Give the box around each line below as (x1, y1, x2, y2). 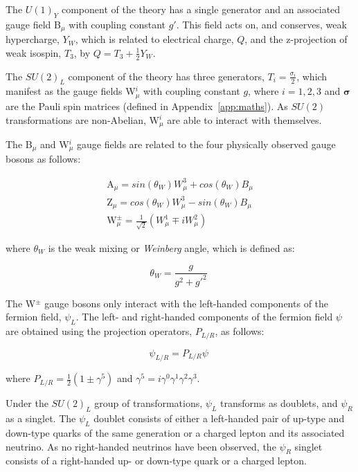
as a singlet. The (6, 411, 76, 426)
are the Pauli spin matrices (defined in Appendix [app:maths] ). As (6, 98, 288, 113)
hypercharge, (6, 32, 60, 46)
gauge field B (6, 17, 61, 31)
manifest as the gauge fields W (6, 84, 136, 98)
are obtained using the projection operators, (6, 324, 193, 338)
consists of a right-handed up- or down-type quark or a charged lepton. (6, 453, 307, 468)
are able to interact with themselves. (167, 112, 322, 127)
